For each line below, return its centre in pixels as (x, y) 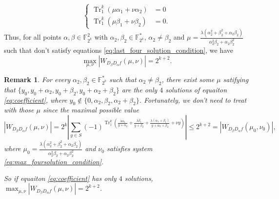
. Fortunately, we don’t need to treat (193, 99)
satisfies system (130, 148)
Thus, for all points (33, 37)
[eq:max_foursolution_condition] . (54, 162)
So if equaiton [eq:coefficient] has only (60, 178)
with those (19, 110)
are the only (139, 89)
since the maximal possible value (91, 110)
